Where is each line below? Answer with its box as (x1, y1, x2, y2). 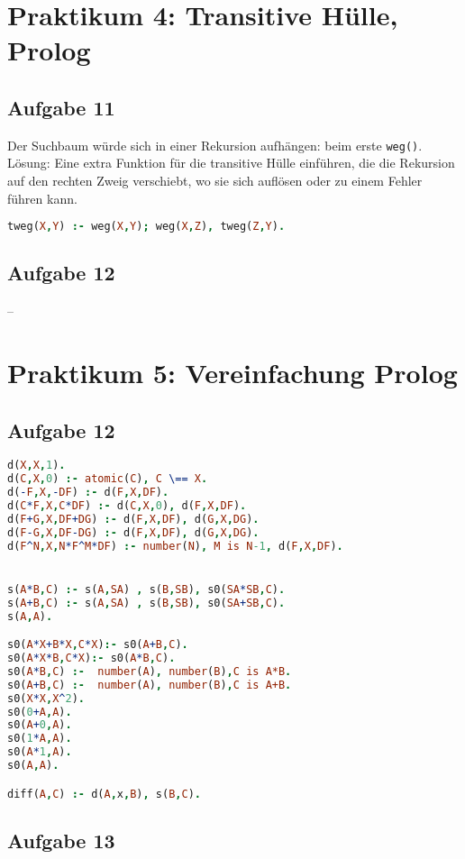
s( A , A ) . (7, 609, 53, 623)
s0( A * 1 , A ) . (7, 745, 72, 759)
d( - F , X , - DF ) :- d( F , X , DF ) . (7, 486, 169, 499)
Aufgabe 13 (7, 826, 115, 854)
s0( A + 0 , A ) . (7, 718, 72, 732)
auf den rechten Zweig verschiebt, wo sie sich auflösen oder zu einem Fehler (7, 171, 423, 190)
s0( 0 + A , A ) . (7, 705, 72, 718)
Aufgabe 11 (7, 93, 115, 121)
